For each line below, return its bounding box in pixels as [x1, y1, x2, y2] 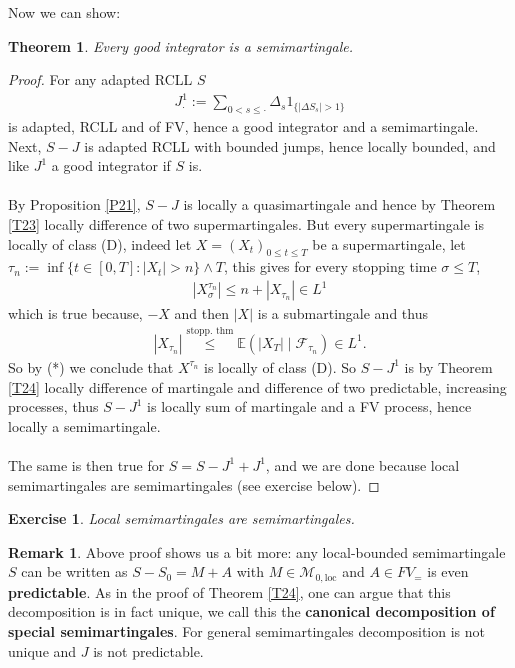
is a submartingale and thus [257, 303, 428, 324]
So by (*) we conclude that [8, 356, 174, 377]
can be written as [21, 561, 128, 582]
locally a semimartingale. [8, 415, 161, 436]
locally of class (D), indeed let [8, 233, 192, 254]
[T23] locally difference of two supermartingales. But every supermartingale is [8, 214, 484, 235]
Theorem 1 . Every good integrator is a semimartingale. [8, 35, 353, 56]
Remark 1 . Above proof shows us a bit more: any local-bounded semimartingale [8, 541, 506, 562]
